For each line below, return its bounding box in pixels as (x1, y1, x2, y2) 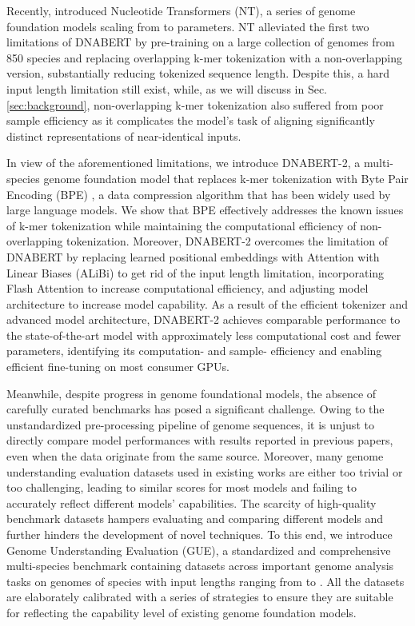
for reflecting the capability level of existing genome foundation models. (6, 604, 357, 620)
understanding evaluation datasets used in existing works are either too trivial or (6, 463, 403, 480)
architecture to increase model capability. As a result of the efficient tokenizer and (6, 295, 409, 312)
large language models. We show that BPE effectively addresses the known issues (6, 201, 404, 218)
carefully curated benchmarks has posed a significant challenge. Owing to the (6, 401, 385, 417)
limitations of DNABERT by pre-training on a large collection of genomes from (6, 34, 395, 50)
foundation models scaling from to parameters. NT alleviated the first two (6, 18, 369, 34)
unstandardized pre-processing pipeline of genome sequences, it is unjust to (6, 416, 374, 433)
